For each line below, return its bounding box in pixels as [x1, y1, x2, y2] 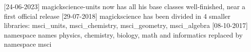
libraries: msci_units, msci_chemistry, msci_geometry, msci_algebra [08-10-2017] [4, 20, 248, 30]
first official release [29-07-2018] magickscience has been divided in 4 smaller [4, 11, 231, 21]
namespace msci [4, 39, 52, 49]
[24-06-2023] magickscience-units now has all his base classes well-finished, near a [4, 1, 246, 11]
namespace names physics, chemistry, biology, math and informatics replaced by [4, 29, 243, 39]
